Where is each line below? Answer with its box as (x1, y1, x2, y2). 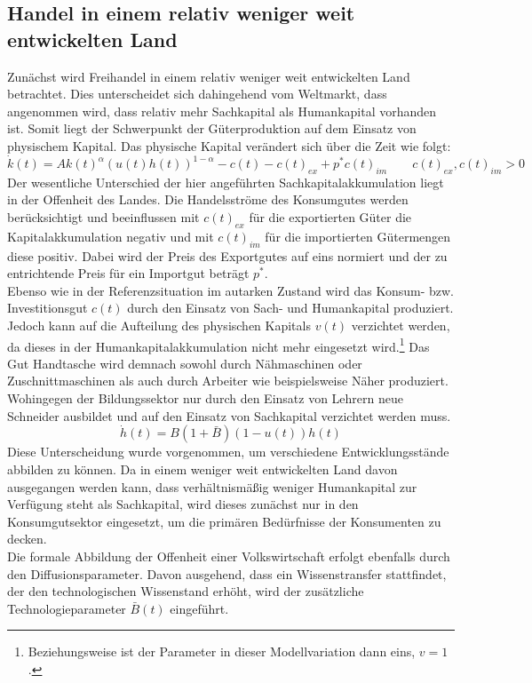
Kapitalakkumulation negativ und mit (7, 226, 214, 245)
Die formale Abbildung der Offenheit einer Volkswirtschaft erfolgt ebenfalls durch (7, 547, 450, 566)
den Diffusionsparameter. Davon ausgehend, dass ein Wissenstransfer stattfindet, (7, 564, 447, 583)
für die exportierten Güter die (249, 208, 412, 226)
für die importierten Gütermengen (265, 226, 451, 245)
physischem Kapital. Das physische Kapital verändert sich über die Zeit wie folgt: (7, 136, 451, 155)
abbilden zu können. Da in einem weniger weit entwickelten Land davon (7, 460, 398, 479)
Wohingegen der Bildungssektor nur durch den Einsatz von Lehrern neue (7, 389, 403, 408)
